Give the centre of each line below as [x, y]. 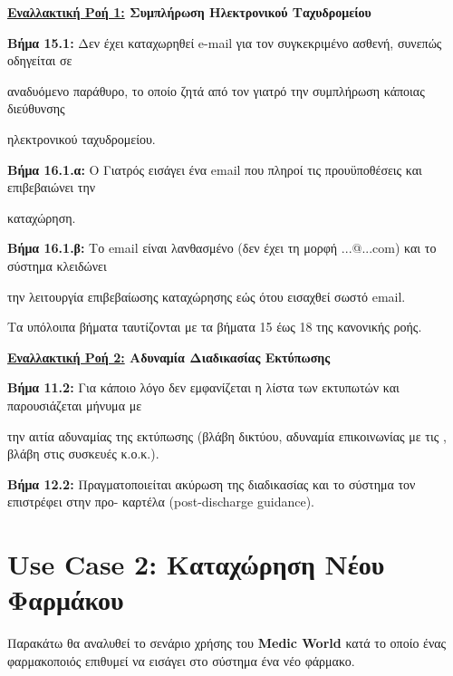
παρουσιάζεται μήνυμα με [75, 405]
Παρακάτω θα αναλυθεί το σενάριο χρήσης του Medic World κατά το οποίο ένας [227, 643]
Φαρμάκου [66, 599]
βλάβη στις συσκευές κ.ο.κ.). [83, 454]
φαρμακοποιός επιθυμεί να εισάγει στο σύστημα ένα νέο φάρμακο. [181, 660]
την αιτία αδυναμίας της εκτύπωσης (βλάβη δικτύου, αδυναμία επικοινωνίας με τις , [227, 435]
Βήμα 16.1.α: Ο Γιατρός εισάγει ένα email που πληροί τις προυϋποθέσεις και [215, 169]
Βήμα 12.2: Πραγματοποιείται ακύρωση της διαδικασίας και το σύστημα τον [212, 483]
